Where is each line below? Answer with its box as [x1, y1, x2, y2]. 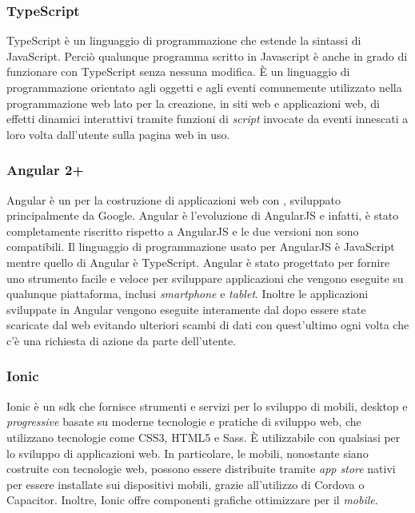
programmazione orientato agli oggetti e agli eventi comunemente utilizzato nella [6, 79, 402, 95]
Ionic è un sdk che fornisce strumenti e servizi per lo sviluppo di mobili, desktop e [6, 397, 408, 414]
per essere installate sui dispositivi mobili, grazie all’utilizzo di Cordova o [6, 475, 365, 492]
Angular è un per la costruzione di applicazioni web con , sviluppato [6, 191, 341, 208]
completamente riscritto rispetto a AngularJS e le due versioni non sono [6, 222, 359, 239]
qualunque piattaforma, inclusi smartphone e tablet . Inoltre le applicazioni [6, 285, 369, 302]
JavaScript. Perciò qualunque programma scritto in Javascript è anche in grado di [6, 47, 408, 64]
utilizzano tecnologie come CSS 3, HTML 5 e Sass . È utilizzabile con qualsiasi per [6, 428, 401, 445]
